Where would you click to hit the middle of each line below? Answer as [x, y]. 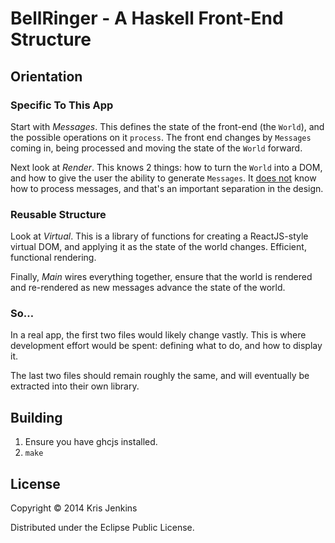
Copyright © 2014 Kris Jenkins [74, 508]
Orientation [46, 76]
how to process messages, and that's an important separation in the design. [167, 188]
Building [36, 417]
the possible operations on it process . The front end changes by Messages [161, 137]
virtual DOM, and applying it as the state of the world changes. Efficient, [158, 247]
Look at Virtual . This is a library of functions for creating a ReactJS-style [159, 236]
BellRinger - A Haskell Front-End [147, 18]
